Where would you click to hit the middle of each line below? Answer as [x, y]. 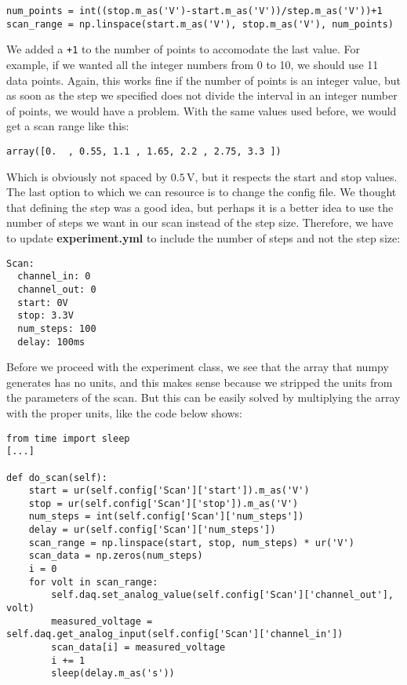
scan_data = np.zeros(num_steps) [116, 556]
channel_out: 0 [57, 289]
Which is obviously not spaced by [87, 176]
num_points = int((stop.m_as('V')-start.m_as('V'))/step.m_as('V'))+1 [194, 11]
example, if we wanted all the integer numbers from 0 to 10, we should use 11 [193, 64]
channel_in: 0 [54, 277]
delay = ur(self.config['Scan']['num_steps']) [152, 530]
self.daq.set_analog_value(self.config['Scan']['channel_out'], [222, 595]
